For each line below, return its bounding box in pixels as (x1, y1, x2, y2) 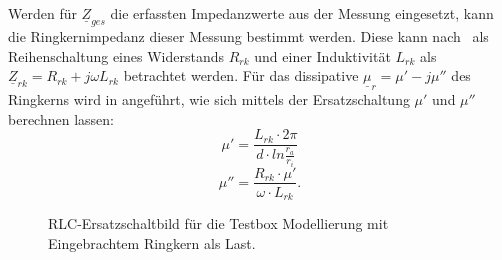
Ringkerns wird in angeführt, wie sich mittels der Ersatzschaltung (8, 89, 410, 110)
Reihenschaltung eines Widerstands (8, 45, 224, 66)
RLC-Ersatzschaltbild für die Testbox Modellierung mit (48, 213, 389, 234)
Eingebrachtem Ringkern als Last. (48, 232, 256, 253)
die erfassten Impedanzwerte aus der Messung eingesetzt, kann (110, 3, 494, 23)
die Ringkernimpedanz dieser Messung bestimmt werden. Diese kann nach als (8, 26, 489, 47)
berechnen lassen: (8, 108, 114, 129)
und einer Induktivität (254, 45, 391, 66)
